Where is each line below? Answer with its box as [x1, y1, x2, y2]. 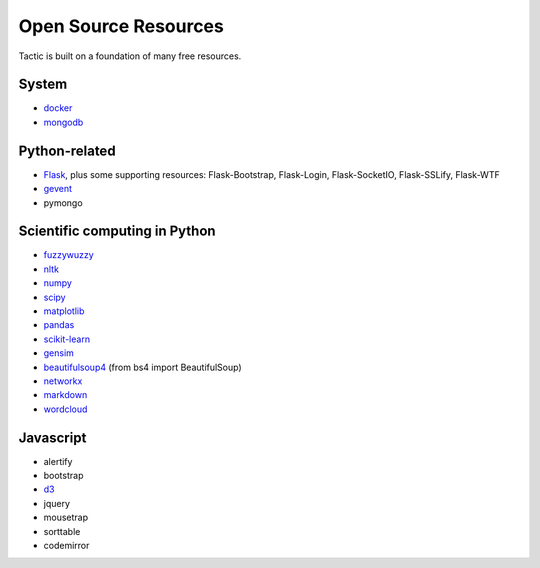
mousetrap [43, 511, 89, 524]
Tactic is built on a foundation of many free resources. [18, 50, 242, 62]
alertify [43, 455, 73, 467]
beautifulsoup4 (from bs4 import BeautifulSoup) [43, 361, 242, 373]
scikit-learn [43, 333, 90, 345]
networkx [43, 375, 83, 387]
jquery [43, 497, 70, 509]
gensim [43, 347, 75, 359]
